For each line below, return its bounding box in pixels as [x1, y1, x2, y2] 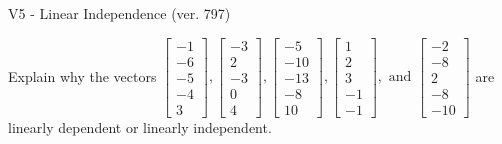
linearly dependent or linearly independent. [8, 116, 272, 137]
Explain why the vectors [8, 65, 157, 86]
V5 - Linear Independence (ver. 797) [8, 3, 231, 23]
